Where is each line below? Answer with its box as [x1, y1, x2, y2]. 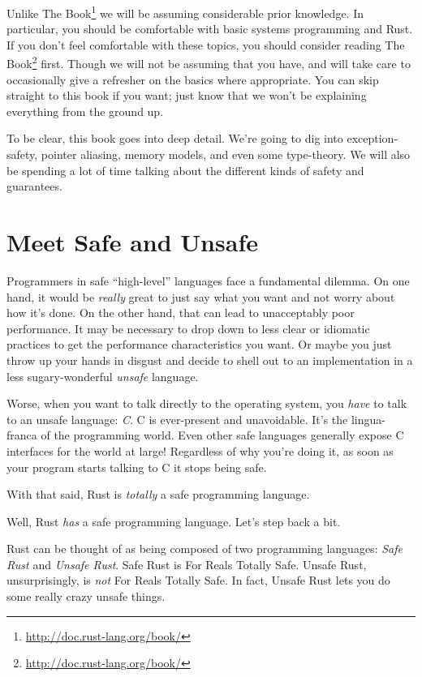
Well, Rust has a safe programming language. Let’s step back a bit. [6, 512, 341, 529]
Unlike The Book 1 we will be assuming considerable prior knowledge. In [6, 2, 364, 21]
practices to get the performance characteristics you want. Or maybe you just [6, 336, 392, 353]
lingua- [351, 410, 385, 427]
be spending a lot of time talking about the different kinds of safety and [6, 161, 364, 178]
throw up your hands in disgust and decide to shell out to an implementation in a [6, 351, 413, 368]
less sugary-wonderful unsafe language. [6, 367, 199, 384]
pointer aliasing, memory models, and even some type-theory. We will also [41, 146, 411, 163]
